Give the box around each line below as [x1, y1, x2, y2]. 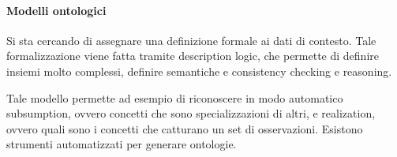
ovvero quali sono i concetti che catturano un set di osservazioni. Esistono [6, 120, 363, 136]
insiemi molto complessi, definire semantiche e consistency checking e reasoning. [6, 62, 392, 79]
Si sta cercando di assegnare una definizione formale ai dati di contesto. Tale [6, 32, 376, 48]
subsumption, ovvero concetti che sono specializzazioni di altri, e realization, [6, 105, 376, 121]
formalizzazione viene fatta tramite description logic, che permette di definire [6, 47, 379, 64]
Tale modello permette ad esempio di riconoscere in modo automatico [6, 89, 343, 106]
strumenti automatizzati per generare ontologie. [6, 136, 237, 152]
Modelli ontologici [6, 2, 107, 18]
